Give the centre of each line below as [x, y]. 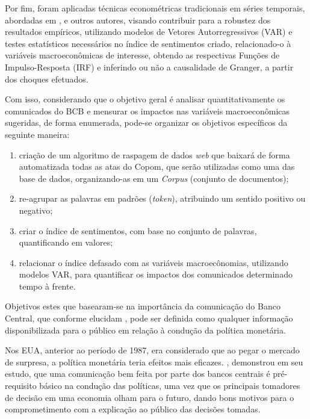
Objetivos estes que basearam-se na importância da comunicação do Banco [143, 306]
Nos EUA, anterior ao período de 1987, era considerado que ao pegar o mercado [152, 350]
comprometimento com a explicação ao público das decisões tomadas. [133, 409]
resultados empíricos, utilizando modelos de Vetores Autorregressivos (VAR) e [149, 32]
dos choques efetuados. [47, 79]
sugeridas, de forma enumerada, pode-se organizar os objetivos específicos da [146, 123]
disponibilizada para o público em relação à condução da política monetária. [145, 330]
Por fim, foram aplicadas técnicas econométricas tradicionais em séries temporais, [155, 8]
